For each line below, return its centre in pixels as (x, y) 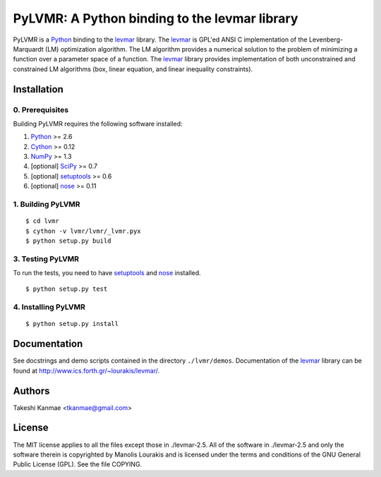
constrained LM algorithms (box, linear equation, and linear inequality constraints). (133, 69)
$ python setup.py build (68, 241)
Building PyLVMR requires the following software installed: (98, 123)
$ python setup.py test (67, 289)
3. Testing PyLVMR (46, 259)
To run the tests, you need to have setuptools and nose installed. (107, 273)
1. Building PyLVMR (47, 204)
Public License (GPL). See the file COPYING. (78, 464)
